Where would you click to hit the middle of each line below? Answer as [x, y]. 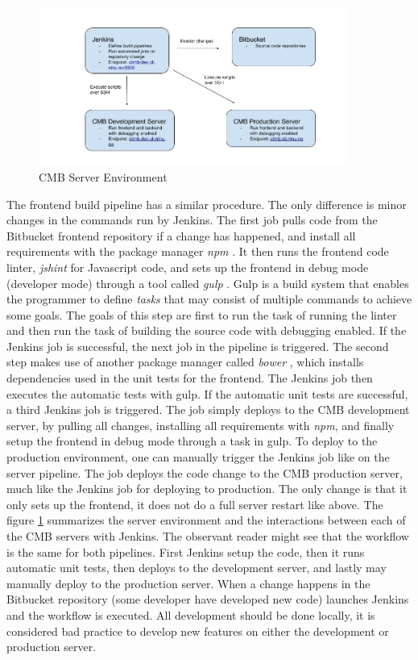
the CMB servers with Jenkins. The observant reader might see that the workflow [208, 536]
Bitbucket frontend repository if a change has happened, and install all [181, 235]
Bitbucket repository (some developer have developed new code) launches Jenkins [208, 599]
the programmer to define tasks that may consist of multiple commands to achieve [209, 299]
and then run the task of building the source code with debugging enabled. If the [207, 330]
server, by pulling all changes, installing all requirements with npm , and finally [201, 425]
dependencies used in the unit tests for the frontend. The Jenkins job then [190, 378]
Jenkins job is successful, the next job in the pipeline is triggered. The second [198, 346]
